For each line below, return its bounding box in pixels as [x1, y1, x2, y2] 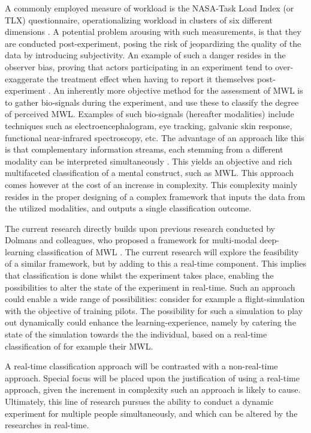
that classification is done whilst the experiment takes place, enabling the [5, 269, 274, 282]
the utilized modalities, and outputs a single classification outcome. [5, 202, 252, 214]
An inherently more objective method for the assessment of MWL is [53, 84, 303, 97]
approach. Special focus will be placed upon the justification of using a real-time [5, 371, 300, 384]
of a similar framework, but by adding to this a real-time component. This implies [5, 257, 306, 270]
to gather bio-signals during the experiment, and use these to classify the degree [5, 95, 299, 108]
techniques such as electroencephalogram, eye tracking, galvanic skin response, [5, 119, 292, 132]
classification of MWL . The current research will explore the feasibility [37, 245, 299, 258]
